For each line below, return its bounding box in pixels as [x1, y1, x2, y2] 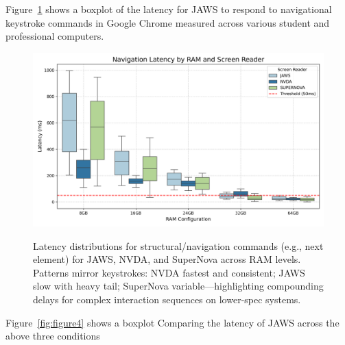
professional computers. [5, 29, 104, 43]
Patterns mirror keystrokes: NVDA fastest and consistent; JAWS [33, 265, 305, 279]
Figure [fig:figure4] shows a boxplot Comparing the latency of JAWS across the [5, 315, 340, 329]
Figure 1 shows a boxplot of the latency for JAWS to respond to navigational [5, 2, 332, 16]
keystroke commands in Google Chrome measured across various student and [5, 15, 330, 29]
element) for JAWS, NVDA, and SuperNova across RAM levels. [33, 252, 301, 266]
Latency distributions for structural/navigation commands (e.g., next [33, 238, 324, 253]
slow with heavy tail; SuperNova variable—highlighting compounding [33, 279, 324, 293]
